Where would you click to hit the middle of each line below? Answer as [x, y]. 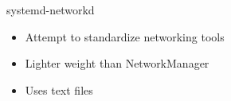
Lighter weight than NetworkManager [117, 63]
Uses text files [59, 89]
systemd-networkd [51, 10]
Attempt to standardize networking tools [125, 36]
